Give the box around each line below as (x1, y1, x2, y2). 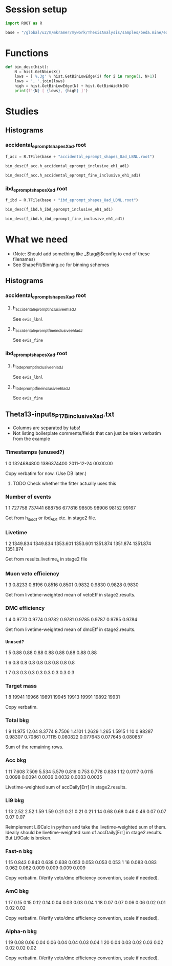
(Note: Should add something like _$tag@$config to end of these (12, 251, 150, 257)
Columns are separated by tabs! (12, 425, 80, 431)
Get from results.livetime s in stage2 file (5, 556, 88, 563)
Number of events (5, 493, 51, 500)
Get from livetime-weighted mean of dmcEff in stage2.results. (5, 626, 136, 633)
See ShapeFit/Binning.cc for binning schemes (12, 261, 110, 268)
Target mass (5, 682, 37, 689)
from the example (12, 436, 50, 442)
